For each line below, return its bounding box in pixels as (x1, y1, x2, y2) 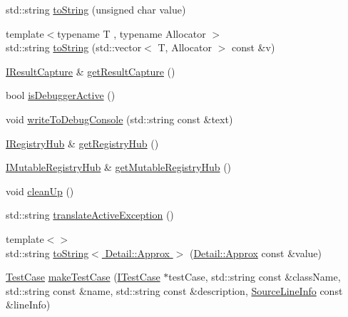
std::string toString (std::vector (6, 40, 142, 55)
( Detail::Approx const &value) (189, 245, 322, 260)
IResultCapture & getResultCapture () (6, 63, 175, 78)
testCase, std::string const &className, (168, 269, 341, 284)
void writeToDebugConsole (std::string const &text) (6, 111, 233, 126)
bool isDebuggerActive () (6, 88, 116, 103)
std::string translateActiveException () (6, 207, 174, 222)
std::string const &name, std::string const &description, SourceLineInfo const (6, 283, 343, 298)
